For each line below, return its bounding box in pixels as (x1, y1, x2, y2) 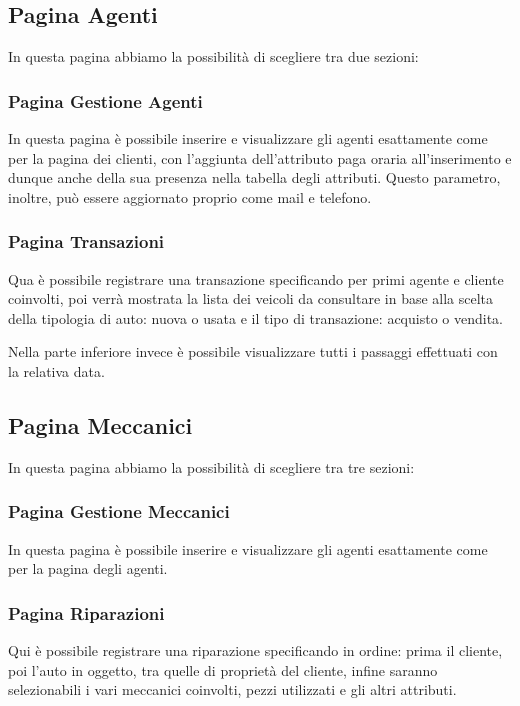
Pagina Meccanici (8, 409, 193, 440)
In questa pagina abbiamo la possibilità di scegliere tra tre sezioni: (8, 456, 415, 477)
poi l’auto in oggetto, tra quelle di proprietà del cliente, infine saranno (8, 659, 438, 680)
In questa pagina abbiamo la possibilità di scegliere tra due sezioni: (8, 46, 419, 67)
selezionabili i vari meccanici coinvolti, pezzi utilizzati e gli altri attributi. (8, 679, 457, 700)
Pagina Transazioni (8, 229, 165, 254)
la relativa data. (8, 360, 105, 381)
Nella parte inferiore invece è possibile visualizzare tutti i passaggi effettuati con (8, 341, 498, 362)
